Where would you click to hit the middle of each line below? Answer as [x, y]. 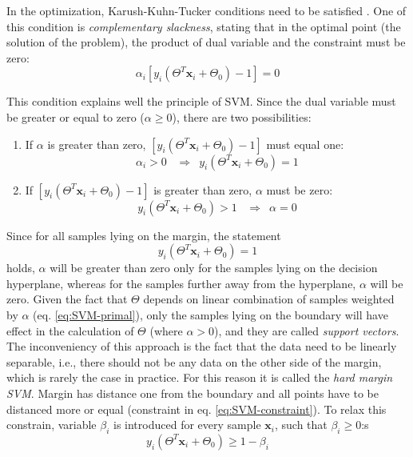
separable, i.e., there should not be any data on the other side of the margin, [194, 361]
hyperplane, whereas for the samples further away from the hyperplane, [181, 283]
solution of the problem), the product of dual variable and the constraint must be [206, 42]
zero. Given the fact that [67, 299]
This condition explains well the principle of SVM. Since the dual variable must [201, 101]
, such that [301, 425]
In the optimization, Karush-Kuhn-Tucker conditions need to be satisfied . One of [206, 10]
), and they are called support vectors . [307, 330]
